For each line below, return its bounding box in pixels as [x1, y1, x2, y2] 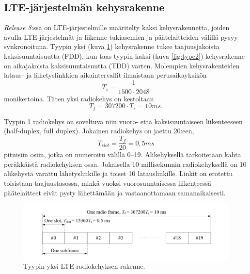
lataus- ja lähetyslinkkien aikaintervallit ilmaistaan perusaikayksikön [4, 70, 207, 80]
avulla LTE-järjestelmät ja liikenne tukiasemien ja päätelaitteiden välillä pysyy [4, 32, 238, 42]
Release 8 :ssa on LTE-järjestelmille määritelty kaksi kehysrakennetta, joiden [4, 22, 230, 32]
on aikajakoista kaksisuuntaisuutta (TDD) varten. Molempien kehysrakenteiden [4, 60, 240, 70]
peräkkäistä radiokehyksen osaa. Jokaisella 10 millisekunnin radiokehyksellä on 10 [4, 159, 247, 169]
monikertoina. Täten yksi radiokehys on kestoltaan [4, 93, 154, 103]
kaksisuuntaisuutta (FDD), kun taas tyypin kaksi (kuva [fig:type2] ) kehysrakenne [4, 50, 245, 61]
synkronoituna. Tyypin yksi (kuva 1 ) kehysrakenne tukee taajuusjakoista [4, 41, 219, 51]
